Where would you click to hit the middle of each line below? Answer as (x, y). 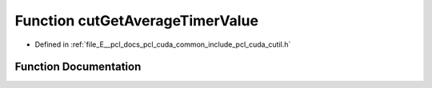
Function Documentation (78, 67)
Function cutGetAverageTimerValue (137, 21)
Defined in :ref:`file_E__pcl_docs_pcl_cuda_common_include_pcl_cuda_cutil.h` (163, 44)
